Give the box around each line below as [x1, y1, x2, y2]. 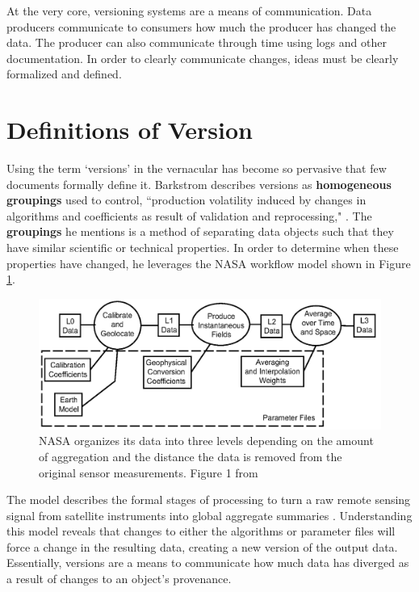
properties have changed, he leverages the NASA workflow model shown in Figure [6, 254, 411, 271]
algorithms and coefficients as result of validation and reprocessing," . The [6, 207, 372, 224]
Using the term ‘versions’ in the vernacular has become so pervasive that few [6, 160, 387, 177]
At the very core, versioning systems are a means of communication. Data [6, 2, 372, 19]
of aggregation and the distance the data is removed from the [39, 447, 342, 464]
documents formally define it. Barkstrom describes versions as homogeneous [6, 175, 392, 192]
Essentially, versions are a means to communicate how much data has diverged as [6, 554, 409, 571]
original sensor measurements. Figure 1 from [39, 464, 258, 481]
